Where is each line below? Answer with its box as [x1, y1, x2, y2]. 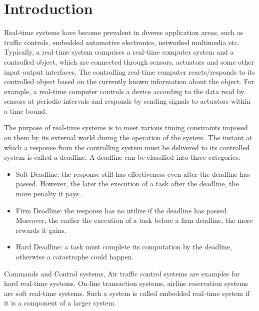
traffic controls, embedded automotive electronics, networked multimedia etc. [4, 37, 239, 47]
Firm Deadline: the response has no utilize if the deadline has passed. [15, 205, 228, 215]
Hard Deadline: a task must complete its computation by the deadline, [15, 241, 232, 252]
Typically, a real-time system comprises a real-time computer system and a [4, 47, 234, 57]
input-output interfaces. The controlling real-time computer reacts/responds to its [4, 66, 255, 77]
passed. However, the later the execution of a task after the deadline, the [15, 178, 239, 189]
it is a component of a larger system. [4, 297, 116, 308]
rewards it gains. [15, 224, 66, 235]
